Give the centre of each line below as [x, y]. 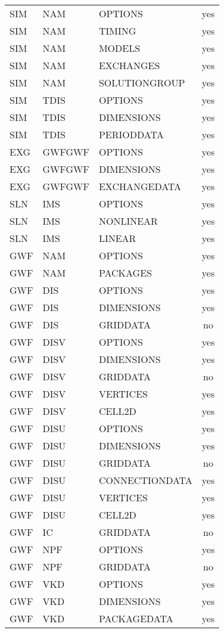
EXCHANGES [129, 65]
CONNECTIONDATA [145, 480]
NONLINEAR [128, 221]
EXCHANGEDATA [140, 186]
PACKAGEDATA [136, 618]
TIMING [117, 31]
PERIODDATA [131, 134]
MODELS [119, 48]
